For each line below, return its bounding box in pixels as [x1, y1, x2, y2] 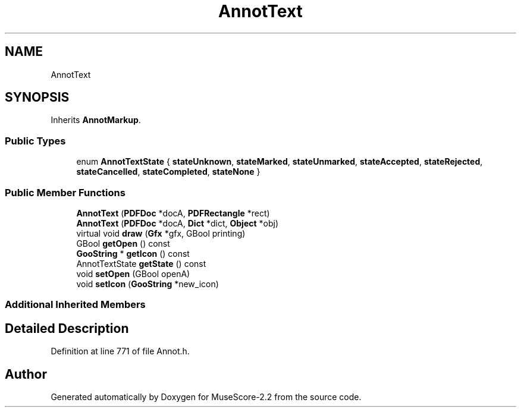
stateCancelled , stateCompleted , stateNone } [76, 166, 260, 177]
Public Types [5, 134, 66, 147]
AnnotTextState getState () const [76, 258, 206, 269]
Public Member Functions [5, 186, 125, 199]
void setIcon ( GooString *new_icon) [76, 278, 219, 289]
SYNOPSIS [5, 90, 70, 105]
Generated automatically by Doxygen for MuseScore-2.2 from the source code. [51, 392, 362, 402]
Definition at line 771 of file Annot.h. [51, 346, 190, 357]
